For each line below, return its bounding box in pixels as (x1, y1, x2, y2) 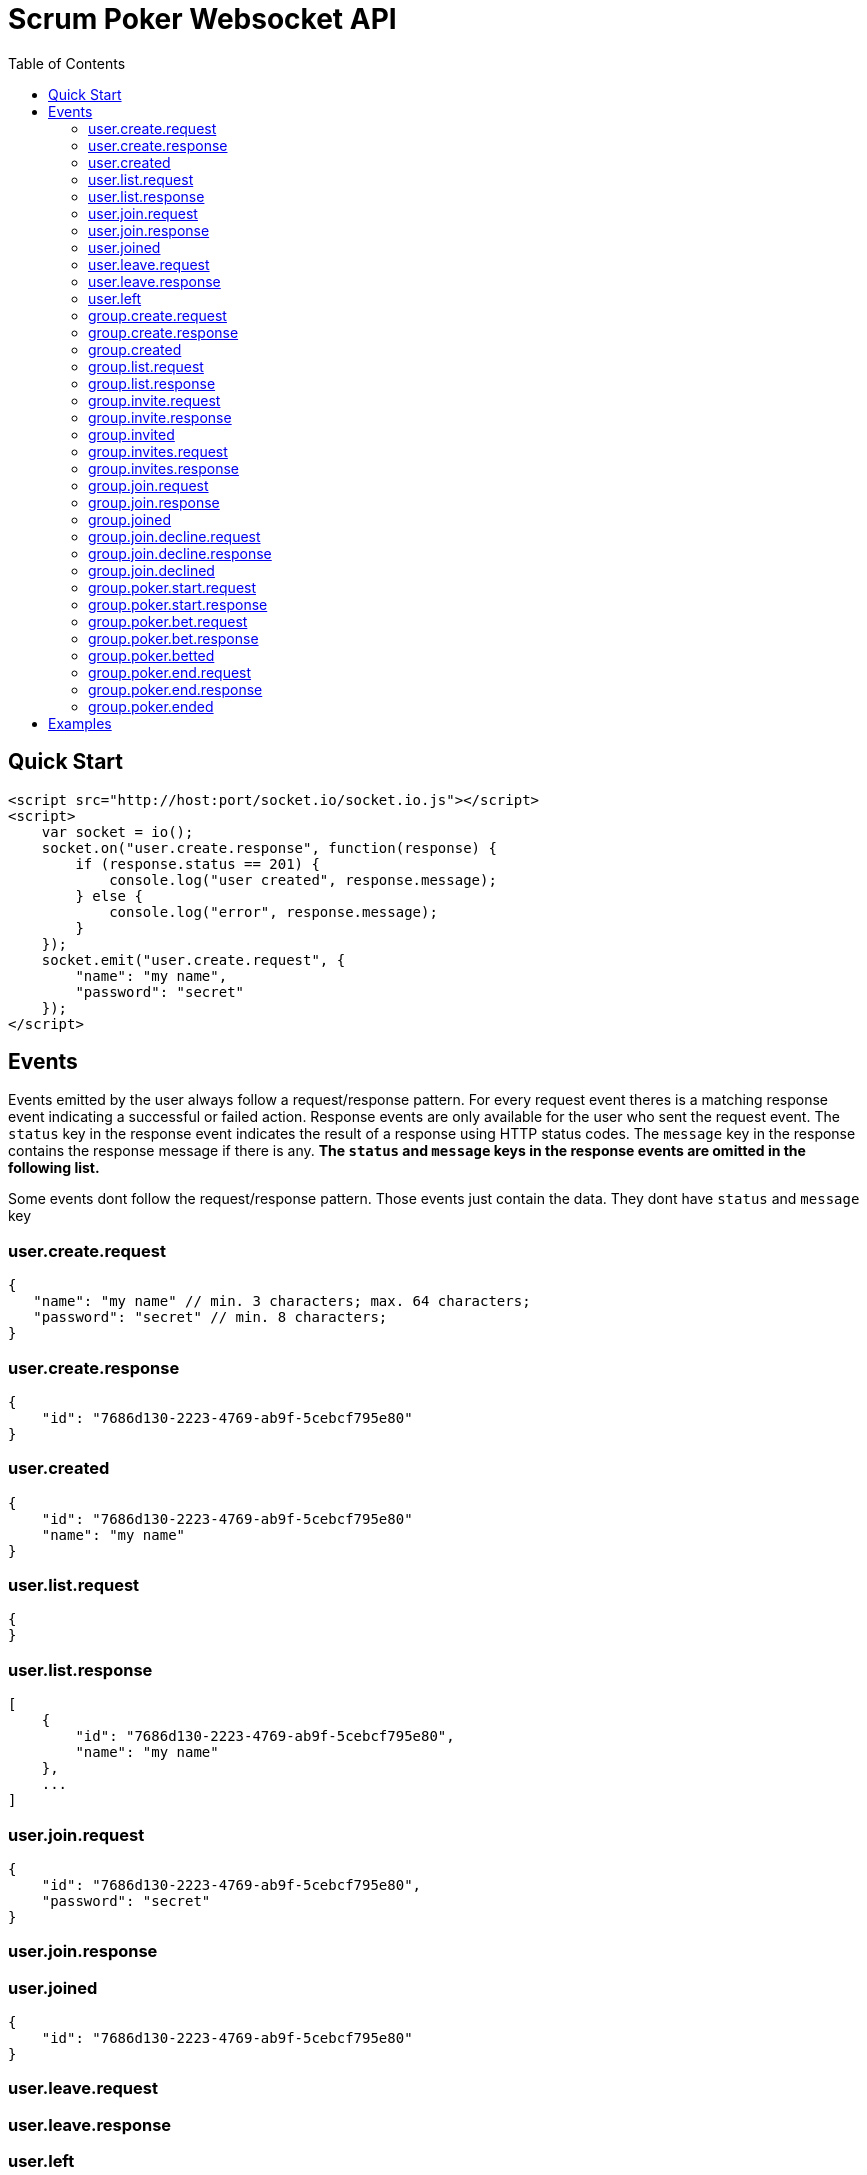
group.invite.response (88, 408, 232, 426)
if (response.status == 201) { (75, 855, 320, 872)
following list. (8, 1159, 100, 1177)
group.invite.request (88, 391, 221, 409)
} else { (75, 887, 143, 904)
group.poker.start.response (88, 595, 268, 613)
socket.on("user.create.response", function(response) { (41, 839, 497, 856)
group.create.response (88, 323, 239, 341)
